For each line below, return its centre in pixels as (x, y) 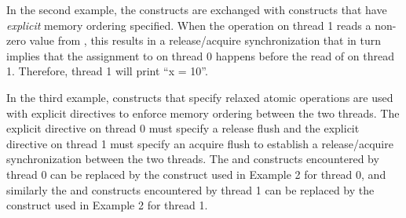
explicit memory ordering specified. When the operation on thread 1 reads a (189, 25)
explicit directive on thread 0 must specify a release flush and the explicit (183, 128)
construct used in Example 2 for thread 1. (107, 205)
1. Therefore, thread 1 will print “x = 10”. (107, 71)
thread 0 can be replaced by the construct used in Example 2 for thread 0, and (196, 174)
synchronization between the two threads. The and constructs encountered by (193, 159)
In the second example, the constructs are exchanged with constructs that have (197, 9)
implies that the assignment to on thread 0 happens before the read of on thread (200, 55)
